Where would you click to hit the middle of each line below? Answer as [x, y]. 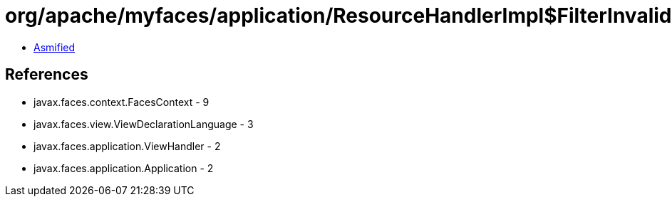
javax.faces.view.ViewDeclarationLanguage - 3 [144, 124]
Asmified [55, 47]
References [47, 75]
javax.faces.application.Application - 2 [124, 168]
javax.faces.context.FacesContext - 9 [122, 102]
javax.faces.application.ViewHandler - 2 [127, 146]
